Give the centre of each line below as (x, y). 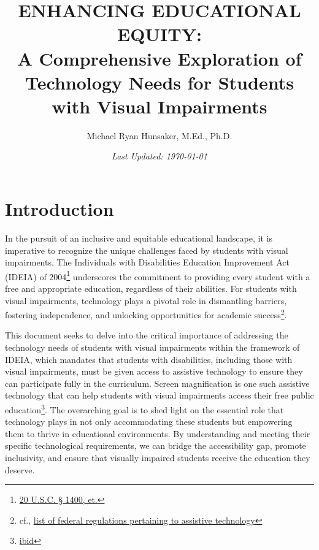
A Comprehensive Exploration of (159, 58)
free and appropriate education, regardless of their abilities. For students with (151, 288)
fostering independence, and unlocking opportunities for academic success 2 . (146, 314)
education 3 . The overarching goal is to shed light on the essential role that (144, 409)
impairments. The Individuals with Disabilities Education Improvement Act (147, 262)
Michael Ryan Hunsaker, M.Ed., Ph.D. (159, 135)
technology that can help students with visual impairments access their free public (159, 395)
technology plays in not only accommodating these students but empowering (149, 422)
